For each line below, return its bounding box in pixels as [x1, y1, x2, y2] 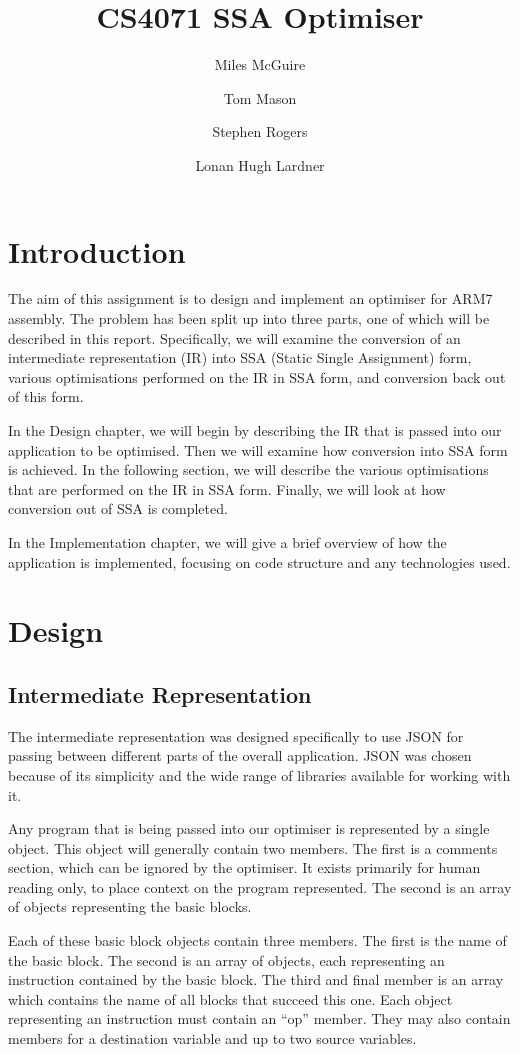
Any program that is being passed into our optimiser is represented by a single [8, 818, 490, 839]
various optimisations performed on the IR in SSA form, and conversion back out [8, 366, 506, 387]
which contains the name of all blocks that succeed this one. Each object [8, 988, 453, 1009]
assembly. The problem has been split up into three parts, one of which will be [8, 308, 490, 329]
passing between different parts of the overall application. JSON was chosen [8, 745, 472, 766]
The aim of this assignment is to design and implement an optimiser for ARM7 [8, 288, 493, 309]
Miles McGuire [214, 54, 306, 75]
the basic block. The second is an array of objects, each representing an [8, 949, 445, 970]
